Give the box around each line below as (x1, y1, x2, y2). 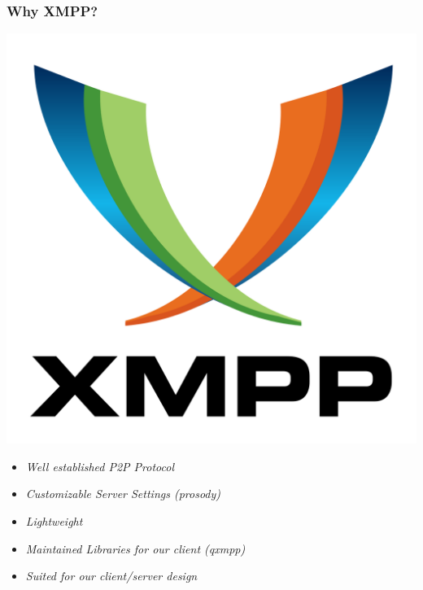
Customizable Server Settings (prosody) (25, 485, 221, 502)
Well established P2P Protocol (25, 457, 175, 474)
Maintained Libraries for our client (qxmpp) (25, 540, 246, 557)
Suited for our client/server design (25, 567, 198, 584)
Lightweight (25, 513, 83, 529)
